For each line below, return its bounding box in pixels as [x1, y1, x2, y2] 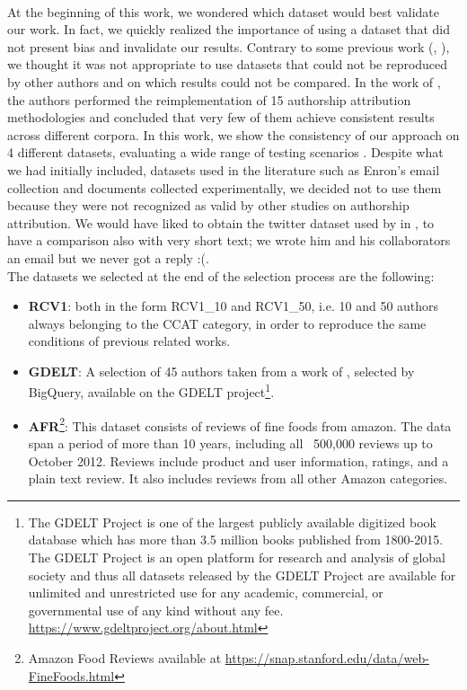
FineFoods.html [28, 666, 115, 685]
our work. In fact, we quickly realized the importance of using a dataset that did [7, 20, 451, 39]
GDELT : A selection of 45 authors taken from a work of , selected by [28, 361, 415, 380]
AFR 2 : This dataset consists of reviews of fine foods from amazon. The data [28, 413, 452, 435]
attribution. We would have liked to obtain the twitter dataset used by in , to [7, 213, 435, 232]
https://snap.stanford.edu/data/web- [225, 648, 429, 667]
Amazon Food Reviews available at [28, 648, 222, 667]
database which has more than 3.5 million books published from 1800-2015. [28, 530, 444, 549]
